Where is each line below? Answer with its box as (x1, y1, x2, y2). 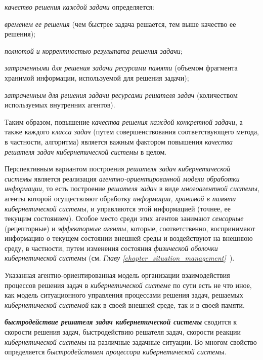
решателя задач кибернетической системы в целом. (5, 146, 167, 157)
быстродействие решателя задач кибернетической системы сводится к (5, 316, 237, 327)
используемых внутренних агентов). (5, 99, 115, 110)
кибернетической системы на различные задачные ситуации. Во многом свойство (5, 336, 257, 347)
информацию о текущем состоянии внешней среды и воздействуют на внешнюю (5, 233, 253, 243)
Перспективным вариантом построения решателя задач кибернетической (5, 163, 231, 174)
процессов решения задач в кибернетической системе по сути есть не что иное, (5, 279, 252, 290)
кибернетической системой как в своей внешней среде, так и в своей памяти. (5, 299, 245, 310)
